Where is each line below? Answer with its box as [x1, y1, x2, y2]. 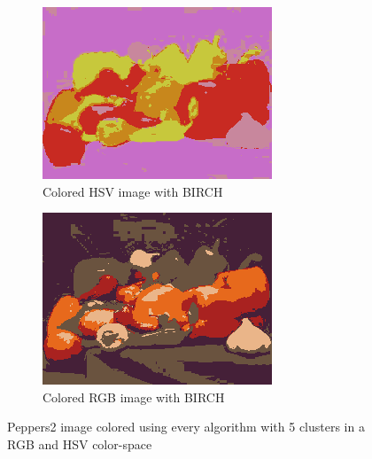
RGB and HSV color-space [7, 434, 152, 453]
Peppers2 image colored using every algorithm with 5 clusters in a [7, 417, 365, 436]
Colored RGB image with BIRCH [43, 387, 225, 406]
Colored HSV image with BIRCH [43, 182, 223, 200]
